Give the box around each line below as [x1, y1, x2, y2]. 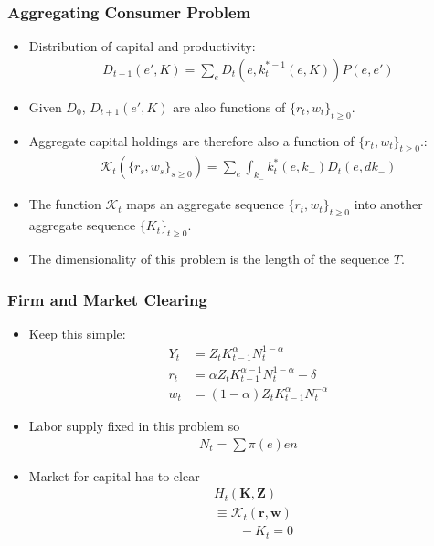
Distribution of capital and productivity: [28, 37, 256, 56]
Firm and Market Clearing [7, 288, 207, 310]
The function [28, 194, 101, 214]
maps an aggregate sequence [126, 194, 284, 214]
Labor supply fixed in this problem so [28, 415, 240, 435]
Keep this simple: [28, 323, 126, 342]
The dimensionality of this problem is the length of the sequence [28, 249, 390, 268]
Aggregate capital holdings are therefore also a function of [28, 131, 355, 150]
